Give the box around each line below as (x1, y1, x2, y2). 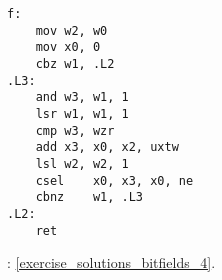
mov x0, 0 (35, 40, 101, 55)
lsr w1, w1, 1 (35, 106, 129, 121)
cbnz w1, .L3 (35, 190, 144, 205)
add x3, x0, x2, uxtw (35, 140, 179, 155)
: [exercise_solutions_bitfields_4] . (7, 252, 216, 273)
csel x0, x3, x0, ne (35, 173, 194, 188)
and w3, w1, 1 (35, 90, 129, 105)
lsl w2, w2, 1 (35, 156, 129, 171)
